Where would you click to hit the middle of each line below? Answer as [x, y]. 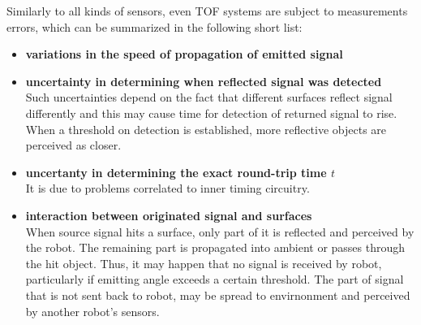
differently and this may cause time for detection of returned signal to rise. [211, 113]
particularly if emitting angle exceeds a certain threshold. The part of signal [215, 279]
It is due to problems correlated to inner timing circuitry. [168, 188]
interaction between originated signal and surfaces [169, 215]
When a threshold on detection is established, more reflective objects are [206, 129]
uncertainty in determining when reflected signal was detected [204, 81]
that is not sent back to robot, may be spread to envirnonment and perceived [218, 295]
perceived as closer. [73, 145]
